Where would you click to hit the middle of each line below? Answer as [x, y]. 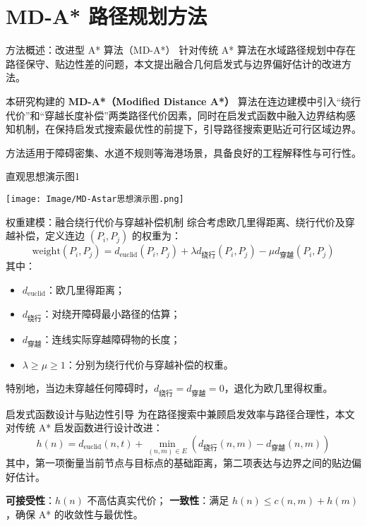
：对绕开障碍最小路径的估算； [111, 313]
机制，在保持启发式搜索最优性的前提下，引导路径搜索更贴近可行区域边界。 [188, 129]
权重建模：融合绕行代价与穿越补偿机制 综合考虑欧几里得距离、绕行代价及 [175, 221]
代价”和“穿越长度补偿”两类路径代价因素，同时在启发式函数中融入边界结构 [176, 115]
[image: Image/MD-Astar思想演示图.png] [95, 199]
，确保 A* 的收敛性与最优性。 [74, 514]
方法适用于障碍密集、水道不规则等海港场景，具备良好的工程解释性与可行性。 [183, 152]
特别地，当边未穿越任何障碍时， [80, 388]
